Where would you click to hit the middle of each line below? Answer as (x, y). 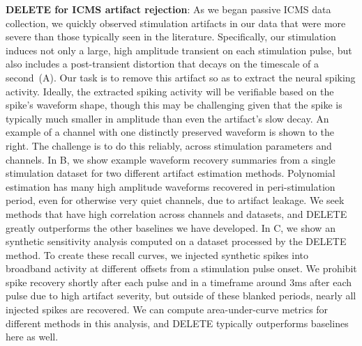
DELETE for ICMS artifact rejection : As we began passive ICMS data (168, 9)
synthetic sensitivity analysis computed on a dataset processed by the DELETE (176, 241)
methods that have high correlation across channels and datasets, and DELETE (176, 213)
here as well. (32, 337)
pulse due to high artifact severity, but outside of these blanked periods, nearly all (181, 296)
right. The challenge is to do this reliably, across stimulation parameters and (169, 145)
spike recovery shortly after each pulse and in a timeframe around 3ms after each (179, 282)
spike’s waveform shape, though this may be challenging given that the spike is (174, 105)
